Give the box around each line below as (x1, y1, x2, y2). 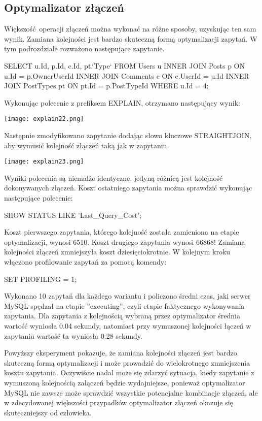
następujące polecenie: (4, 192, 73, 203)
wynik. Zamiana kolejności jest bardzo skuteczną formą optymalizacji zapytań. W (4, 33, 257, 44)
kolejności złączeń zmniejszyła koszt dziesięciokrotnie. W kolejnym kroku (4, 246, 231, 257)
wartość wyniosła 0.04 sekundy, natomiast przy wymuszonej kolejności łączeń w (4, 320, 251, 331)
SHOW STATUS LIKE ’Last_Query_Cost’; (4, 209, 142, 220)
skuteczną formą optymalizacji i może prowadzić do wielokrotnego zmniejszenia (4, 357, 250, 368)
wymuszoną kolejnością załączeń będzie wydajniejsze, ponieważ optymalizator (4, 377, 245, 387)
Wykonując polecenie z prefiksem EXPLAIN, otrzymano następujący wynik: (4, 97, 240, 108)
